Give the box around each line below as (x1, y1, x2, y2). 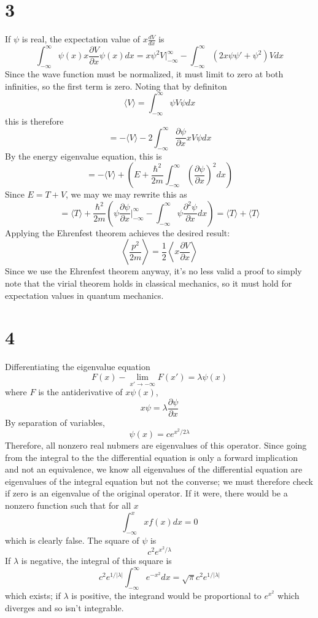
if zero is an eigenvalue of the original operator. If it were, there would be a (5, 487, 288, 500)
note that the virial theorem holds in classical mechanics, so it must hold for (5, 277, 292, 289)
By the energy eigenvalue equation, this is (5, 149, 162, 162)
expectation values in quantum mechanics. (5, 288, 164, 301)
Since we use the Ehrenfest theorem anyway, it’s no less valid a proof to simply (5, 265, 302, 277)
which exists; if (5, 589, 61, 601)
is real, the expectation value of (21, 33, 141, 45)
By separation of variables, (5, 415, 105, 428)
